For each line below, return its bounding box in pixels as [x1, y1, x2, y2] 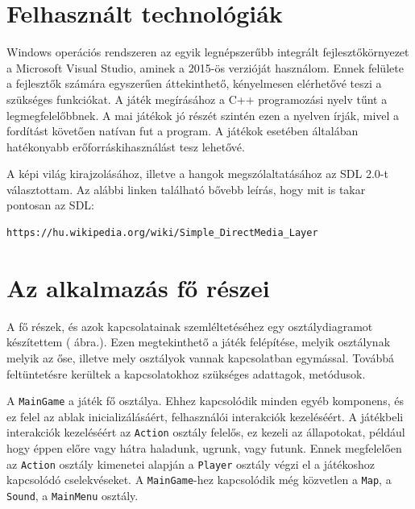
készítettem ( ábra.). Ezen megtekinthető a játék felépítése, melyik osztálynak [6, 333, 391, 350]
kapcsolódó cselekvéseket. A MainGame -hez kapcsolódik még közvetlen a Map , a [6, 471, 392, 488]
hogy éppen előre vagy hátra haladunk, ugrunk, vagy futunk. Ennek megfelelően [6, 440, 402, 457]
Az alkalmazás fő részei [6, 271, 270, 304]
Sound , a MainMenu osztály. [6, 486, 139, 503]
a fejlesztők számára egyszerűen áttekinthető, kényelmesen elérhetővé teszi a [6, 75, 382, 92]
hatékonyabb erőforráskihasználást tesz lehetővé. [6, 138, 245, 155]
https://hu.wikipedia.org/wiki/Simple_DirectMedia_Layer [6, 227, 318, 239]
